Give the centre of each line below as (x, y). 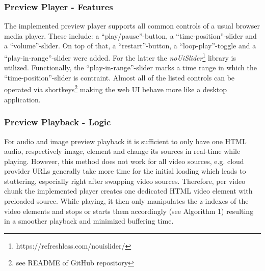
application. (22, 99)
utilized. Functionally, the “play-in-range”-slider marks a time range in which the (130, 67)
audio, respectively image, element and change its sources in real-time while (122, 151)
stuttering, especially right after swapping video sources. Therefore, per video (125, 181)
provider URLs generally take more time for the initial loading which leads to (125, 171)
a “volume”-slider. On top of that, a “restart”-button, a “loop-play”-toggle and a (130, 46)
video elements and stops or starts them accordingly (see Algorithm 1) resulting (129, 211)
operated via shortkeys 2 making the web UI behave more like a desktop (116, 89)
